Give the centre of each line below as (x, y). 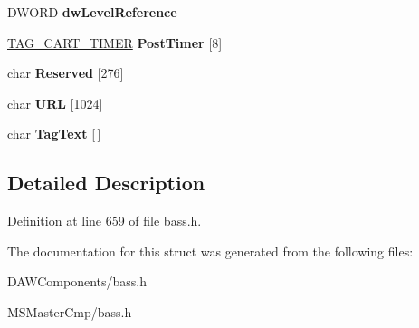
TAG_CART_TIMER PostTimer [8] (115, 42)
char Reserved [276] (66, 73)
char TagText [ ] (54, 134)
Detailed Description (106, 183)
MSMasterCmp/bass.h (70, 311)
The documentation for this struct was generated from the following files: (210, 251)
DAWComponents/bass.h (77, 281)
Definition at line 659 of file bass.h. (105, 221)
